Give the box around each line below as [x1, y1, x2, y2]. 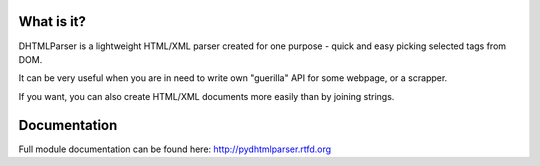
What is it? [18, 13, 87, 30]
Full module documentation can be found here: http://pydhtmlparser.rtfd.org [18, 143, 332, 155]
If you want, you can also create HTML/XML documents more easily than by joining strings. [18, 90, 395, 102]
